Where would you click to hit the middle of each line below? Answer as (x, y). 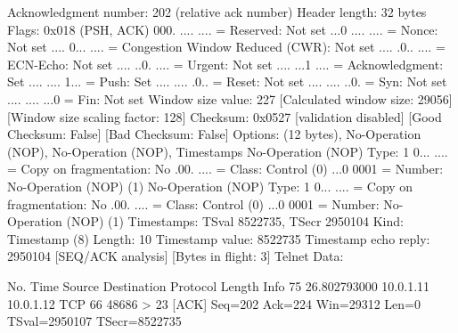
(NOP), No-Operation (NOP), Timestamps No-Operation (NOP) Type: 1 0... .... (228, 151)
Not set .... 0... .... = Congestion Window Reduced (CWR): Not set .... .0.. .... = (226, 47)
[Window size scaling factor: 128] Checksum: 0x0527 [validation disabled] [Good (225, 116)
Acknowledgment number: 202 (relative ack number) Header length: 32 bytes (217, 12)
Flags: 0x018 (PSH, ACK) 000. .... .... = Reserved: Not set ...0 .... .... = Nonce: (223, 29)
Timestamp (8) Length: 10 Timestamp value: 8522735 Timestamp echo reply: (219, 238)
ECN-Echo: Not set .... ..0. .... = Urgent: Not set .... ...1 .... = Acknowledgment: (225, 64)
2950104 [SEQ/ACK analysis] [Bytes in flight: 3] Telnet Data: (176, 256)
